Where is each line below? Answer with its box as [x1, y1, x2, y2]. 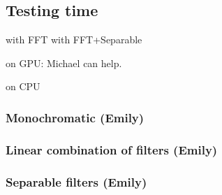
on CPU [6, 79, 40, 94]
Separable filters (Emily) [6, 173, 147, 190]
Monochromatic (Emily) [6, 108, 145, 126]
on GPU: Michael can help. [6, 55, 122, 70]
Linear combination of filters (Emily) [6, 140, 218, 158]
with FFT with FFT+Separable [6, 32, 142, 47]
